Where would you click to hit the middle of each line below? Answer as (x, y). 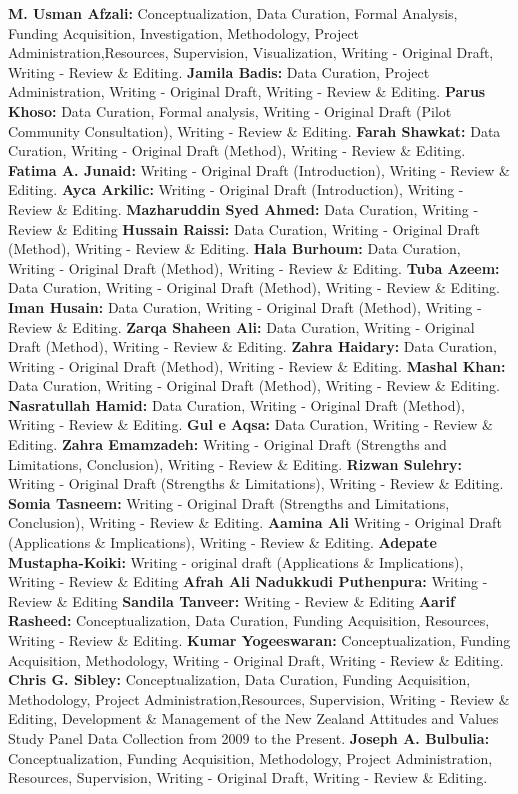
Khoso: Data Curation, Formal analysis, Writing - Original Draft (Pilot (230, 110)
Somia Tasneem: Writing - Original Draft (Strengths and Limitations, (229, 502)
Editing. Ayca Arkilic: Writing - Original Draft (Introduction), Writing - (236, 189)
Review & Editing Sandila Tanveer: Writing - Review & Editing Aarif (231, 600)
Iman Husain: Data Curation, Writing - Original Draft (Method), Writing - (245, 306)
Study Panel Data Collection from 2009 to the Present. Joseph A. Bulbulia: (249, 737)
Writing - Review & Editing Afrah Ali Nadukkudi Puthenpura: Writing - (248, 581)
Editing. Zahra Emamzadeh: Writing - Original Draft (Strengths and (227, 444)
